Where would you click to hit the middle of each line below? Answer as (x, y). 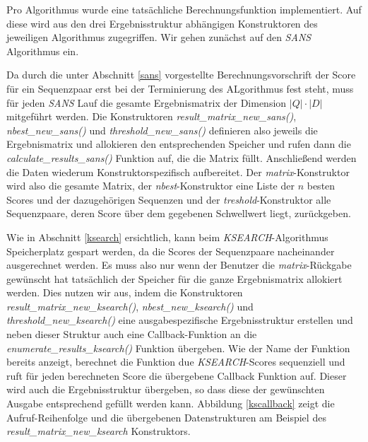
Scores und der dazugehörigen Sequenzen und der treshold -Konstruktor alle (169, 199)
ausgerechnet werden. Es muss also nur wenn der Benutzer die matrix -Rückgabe (179, 265)
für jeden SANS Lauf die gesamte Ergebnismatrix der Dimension (147, 102)
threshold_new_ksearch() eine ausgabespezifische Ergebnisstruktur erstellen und (180, 320)
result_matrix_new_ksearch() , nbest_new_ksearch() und (130, 306)
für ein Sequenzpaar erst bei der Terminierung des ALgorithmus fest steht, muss (180, 88)
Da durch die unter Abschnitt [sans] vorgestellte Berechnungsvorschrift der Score (181, 75)
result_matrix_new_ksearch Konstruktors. (99, 431)
